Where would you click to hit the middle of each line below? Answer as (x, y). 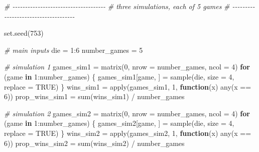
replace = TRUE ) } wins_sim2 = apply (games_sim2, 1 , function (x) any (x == (128, 133)
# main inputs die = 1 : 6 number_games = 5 (74, 50)
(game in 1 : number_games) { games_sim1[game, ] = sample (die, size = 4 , (119, 76)
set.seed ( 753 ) (24, 33)
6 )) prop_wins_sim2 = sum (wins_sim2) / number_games (94, 143)
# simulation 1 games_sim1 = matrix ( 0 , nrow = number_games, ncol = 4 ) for (127, 67)
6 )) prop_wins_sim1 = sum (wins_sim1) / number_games (94, 96)
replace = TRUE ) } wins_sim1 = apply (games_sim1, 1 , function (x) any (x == (128, 86)
